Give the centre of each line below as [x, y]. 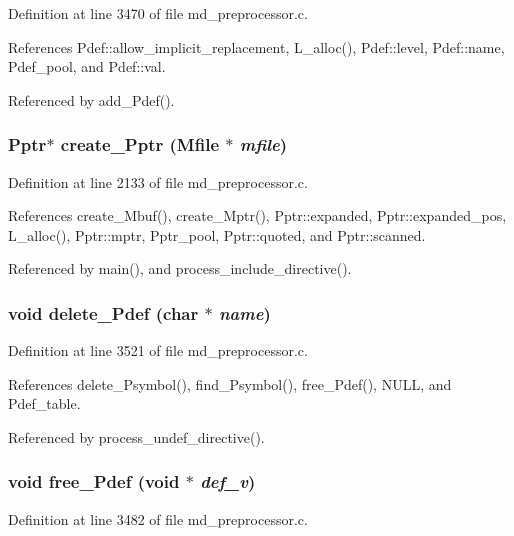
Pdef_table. [44, 403]
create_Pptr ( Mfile [140, 144]
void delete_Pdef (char [103, 312]
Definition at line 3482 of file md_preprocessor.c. [158, 518]
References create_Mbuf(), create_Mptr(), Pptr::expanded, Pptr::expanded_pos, [257, 215]
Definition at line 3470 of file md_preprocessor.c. [158, 13]
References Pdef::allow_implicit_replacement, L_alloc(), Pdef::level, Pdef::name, [256, 46]
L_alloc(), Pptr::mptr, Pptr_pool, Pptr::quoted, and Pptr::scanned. [217, 234]
